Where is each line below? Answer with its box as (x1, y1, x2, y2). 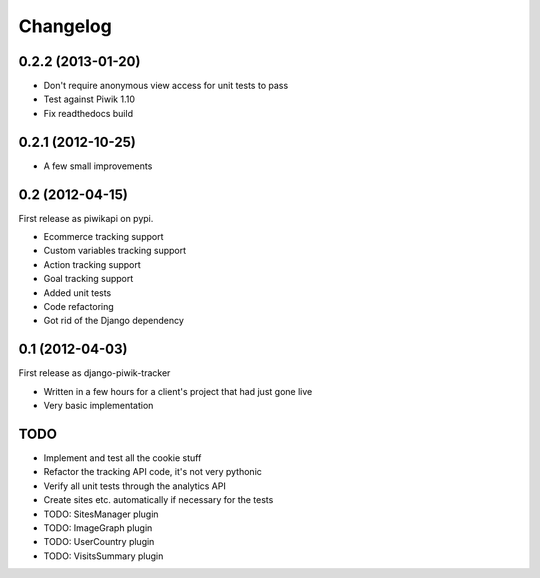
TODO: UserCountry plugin (43, 536, 155, 548)
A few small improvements (43, 160, 153, 172)
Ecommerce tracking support (43, 231, 164, 243)
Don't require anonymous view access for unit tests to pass (43, 80, 289, 92)
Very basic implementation (43, 400, 154, 412)
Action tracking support (43, 258, 142, 270)
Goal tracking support (43, 273, 134, 285)
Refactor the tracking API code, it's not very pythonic (43, 466, 262, 478)
